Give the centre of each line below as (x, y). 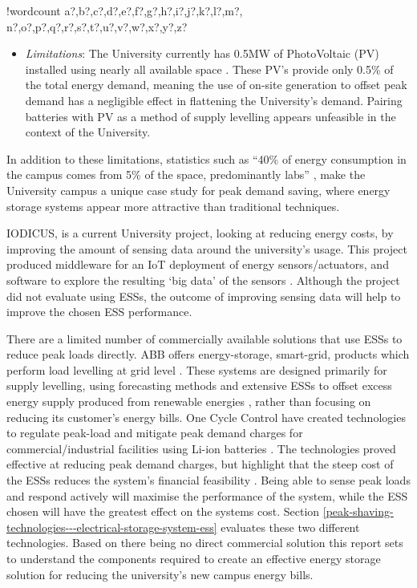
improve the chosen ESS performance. (99, 312)
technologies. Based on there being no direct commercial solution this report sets (205, 543)
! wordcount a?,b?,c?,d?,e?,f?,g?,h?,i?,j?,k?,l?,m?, (125, 10)
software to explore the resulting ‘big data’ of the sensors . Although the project (203, 280)
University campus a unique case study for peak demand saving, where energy (198, 190)
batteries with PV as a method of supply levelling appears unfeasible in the (211, 116)
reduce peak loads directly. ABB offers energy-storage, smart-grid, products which (208, 354)
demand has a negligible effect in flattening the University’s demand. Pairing (214, 100)
